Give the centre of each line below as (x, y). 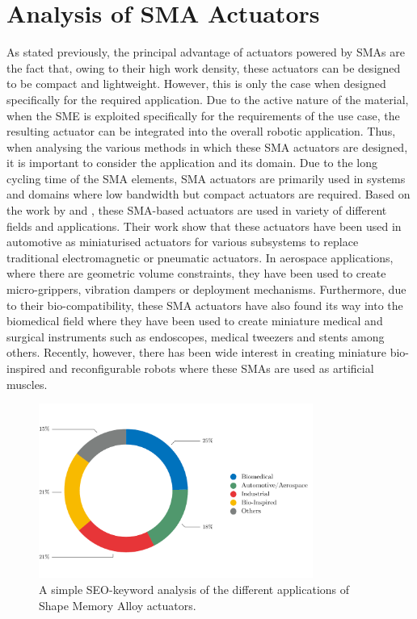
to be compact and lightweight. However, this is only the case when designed (196, 84)
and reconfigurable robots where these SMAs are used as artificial (212, 368)
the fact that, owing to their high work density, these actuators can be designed (204, 67)
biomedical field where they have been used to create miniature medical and (195, 321)
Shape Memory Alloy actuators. (118, 605)
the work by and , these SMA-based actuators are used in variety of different (197, 210)
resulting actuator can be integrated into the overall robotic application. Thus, (201, 131)
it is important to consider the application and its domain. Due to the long (192, 163)
